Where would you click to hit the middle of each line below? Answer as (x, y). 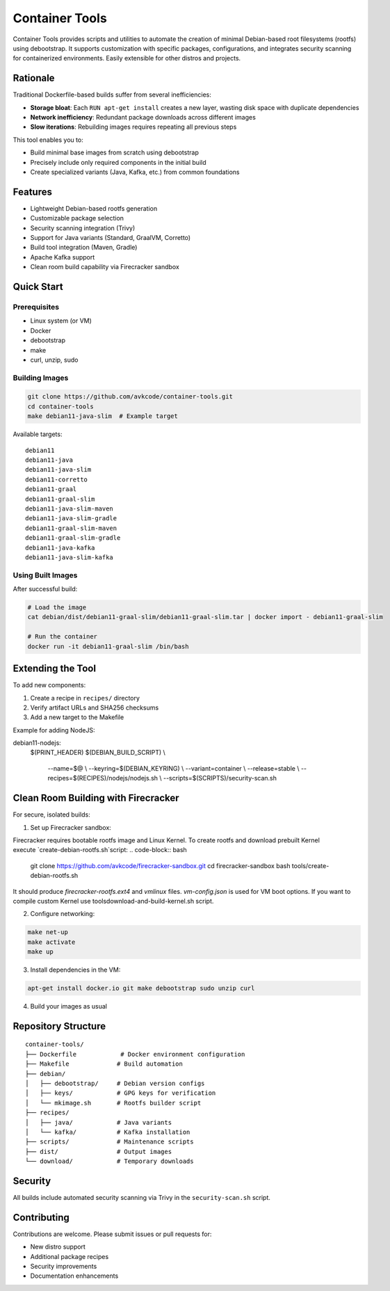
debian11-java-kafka (60, 547)
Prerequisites (36, 307)
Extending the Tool (55, 669)
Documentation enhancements (74, 1276)
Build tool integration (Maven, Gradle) (84, 248)
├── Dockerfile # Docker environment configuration (135, 1054)
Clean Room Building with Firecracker (96, 798)
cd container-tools (60, 406)
